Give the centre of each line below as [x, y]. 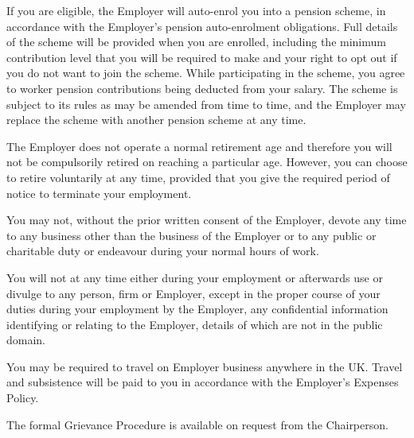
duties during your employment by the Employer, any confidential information [197, 309]
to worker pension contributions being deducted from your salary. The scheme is [202, 88]
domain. [26, 340]
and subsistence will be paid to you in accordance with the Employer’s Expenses [203, 382]
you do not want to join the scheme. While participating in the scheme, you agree [206, 73]
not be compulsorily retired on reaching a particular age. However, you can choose [207, 162]
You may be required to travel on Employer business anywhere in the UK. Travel [205, 366]
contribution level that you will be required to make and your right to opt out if [202, 57]
